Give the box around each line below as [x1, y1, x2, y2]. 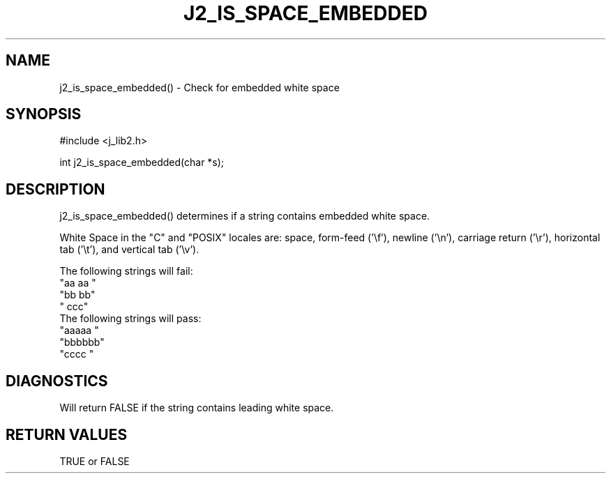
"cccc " [59, 348, 94, 360]
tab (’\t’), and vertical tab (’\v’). [59, 243, 199, 256]
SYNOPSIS [6, 105, 82, 123]
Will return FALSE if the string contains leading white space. [59, 402, 334, 414]
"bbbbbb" [59, 336, 105, 349]
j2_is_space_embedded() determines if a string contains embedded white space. [59, 210, 430, 222]
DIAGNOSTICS [6, 372, 108, 390]
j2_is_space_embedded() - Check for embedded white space [59, 81, 340, 93]
